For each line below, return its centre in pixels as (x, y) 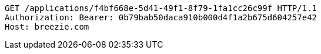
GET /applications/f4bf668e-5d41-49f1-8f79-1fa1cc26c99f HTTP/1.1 (161, 8)
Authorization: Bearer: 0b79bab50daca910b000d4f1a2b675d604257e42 (161, 17)
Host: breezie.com (47, 27)
